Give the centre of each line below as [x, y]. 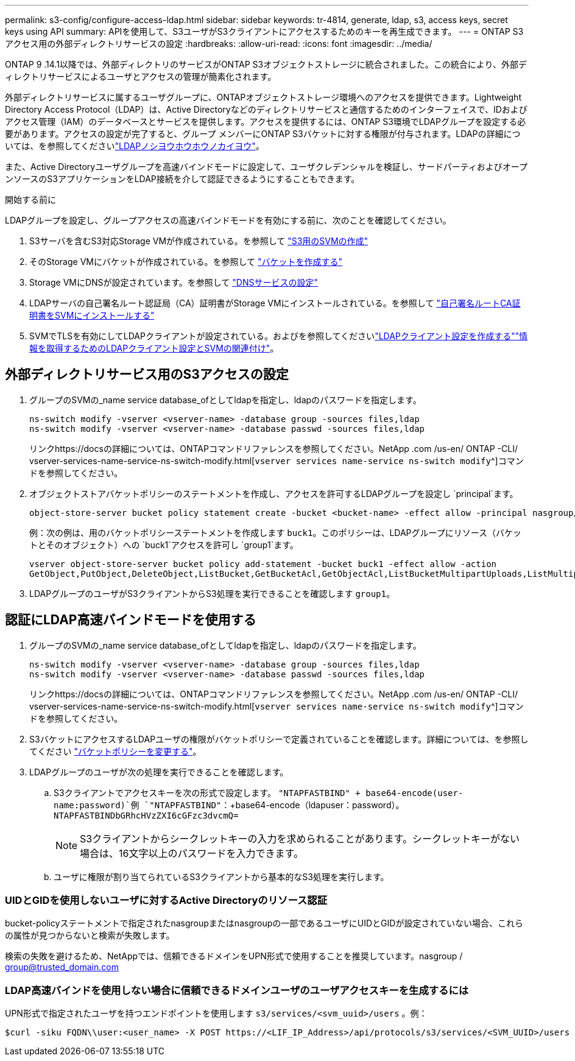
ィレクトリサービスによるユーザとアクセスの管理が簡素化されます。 [141, 76]
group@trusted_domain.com [62, 967]
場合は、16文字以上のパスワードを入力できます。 [192, 853]
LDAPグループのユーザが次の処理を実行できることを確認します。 [159, 772]
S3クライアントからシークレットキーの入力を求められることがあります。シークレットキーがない [300, 838]
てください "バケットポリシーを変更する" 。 [115, 751]
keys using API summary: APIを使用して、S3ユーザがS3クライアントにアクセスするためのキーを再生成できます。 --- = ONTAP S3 [264, 31]
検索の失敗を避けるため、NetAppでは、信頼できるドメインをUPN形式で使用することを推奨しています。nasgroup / [234, 956]
